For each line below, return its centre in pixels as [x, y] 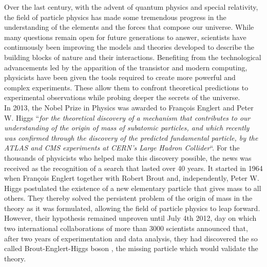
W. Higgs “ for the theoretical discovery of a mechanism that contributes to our [127, 117]
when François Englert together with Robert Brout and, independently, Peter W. [132, 178]
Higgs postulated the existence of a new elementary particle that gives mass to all [133, 188]
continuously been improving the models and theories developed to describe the [129, 47]
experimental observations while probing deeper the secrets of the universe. [122, 97]
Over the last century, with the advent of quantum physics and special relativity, [131, 7]
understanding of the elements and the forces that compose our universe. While [129, 27]
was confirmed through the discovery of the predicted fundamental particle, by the [131, 137]
